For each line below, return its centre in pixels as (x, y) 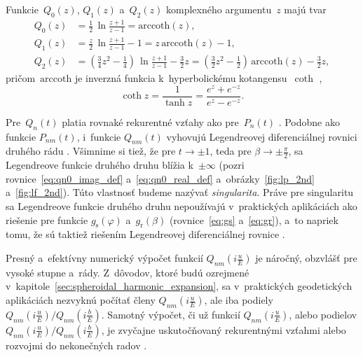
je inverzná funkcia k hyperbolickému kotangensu (181, 78)
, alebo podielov (323, 314)
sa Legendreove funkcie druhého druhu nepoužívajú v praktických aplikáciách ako (181, 206)
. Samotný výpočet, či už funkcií (171, 314)
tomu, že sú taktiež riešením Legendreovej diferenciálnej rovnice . (145, 234)
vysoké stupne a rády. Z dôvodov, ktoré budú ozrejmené (128, 272)
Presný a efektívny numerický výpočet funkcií (104, 258)
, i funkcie (99, 136)
